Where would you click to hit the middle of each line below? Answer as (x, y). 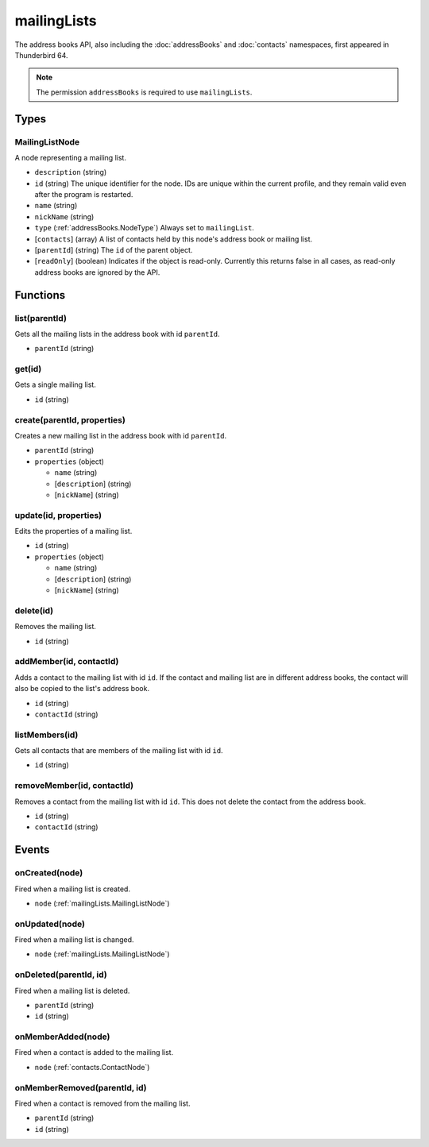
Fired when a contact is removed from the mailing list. (102, 1103)
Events (32, 850)
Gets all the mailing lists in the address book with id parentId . (117, 334)
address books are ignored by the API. (97, 272)
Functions (40, 295)
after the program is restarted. (84, 195)
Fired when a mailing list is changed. (74, 940)
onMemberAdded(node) (62, 1037)
